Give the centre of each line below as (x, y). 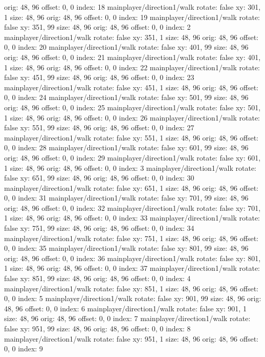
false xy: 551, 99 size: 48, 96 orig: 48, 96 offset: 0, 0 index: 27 (99, 127)
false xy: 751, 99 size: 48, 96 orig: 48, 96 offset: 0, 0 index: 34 (99, 228)
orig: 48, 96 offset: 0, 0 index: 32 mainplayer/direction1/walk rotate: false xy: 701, (132, 207)
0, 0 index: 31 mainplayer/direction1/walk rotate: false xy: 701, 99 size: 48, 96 (126, 198)
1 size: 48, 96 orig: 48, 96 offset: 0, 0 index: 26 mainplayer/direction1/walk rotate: (132, 117)
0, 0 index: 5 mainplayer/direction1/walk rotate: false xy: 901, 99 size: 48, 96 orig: (133, 298)
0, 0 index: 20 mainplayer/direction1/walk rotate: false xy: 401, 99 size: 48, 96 (126, 47)
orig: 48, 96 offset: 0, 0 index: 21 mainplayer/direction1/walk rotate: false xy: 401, (132, 57)
